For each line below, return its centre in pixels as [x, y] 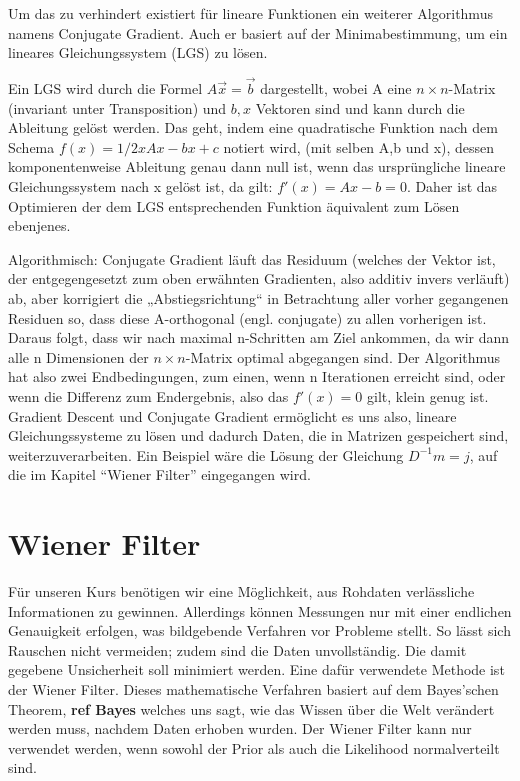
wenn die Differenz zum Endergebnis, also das [148, 395]
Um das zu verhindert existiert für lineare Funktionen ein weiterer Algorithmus [250, 13]
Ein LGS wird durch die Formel [105, 88]
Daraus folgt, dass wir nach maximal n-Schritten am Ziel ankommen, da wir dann [259, 337]
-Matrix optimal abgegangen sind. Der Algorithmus [343, 356]
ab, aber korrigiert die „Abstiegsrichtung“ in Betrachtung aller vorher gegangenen [258, 297]
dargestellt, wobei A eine [336, 88]
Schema [31, 146]
